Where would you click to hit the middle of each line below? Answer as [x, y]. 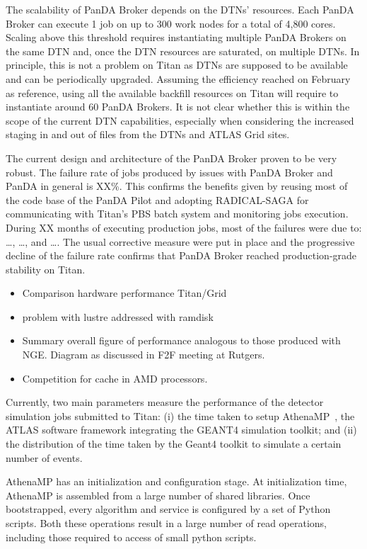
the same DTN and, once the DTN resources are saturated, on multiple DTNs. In [183, 51]
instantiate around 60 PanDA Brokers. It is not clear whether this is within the [178, 107]
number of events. [44, 457]
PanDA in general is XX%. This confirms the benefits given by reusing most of [177, 186]
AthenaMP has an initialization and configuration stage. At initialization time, [176, 481]
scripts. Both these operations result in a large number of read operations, [166, 523]
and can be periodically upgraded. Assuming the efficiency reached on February [178, 78]
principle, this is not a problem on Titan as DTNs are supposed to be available [177, 65]
